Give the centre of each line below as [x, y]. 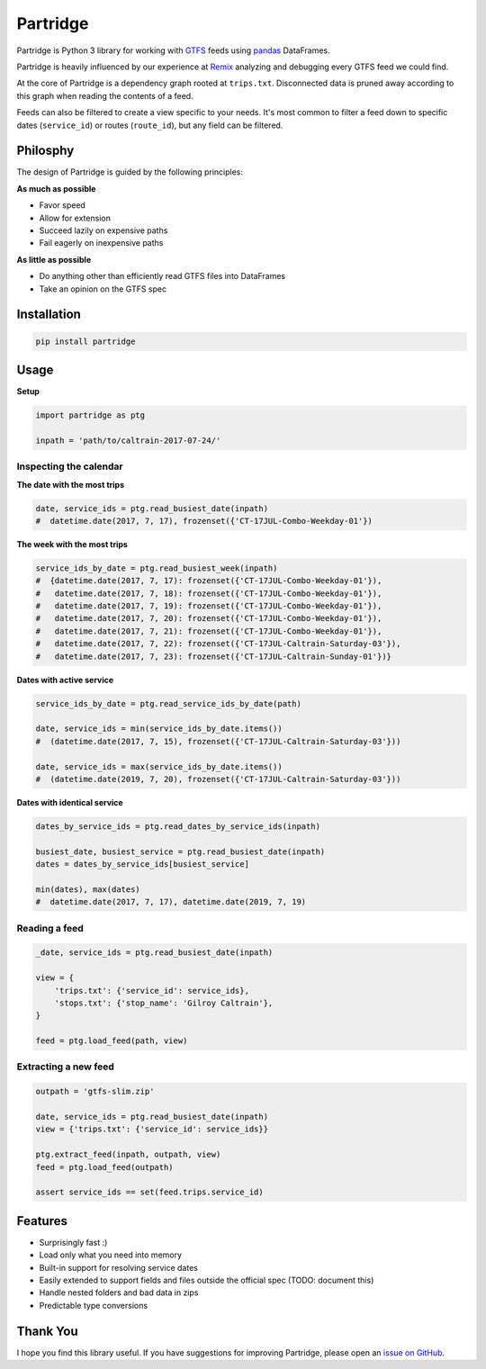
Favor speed [62, 205]
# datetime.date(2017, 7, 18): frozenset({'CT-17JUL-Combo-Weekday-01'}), [209, 593]
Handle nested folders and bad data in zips [119, 1292]
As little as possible [54, 259]
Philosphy [45, 151]
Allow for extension [75, 218]
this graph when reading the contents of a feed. [105, 95]
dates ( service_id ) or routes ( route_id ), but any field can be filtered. [150, 125]
